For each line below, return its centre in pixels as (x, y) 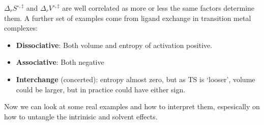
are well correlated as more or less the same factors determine (158, 8)
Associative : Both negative (60, 62)
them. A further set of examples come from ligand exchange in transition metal (128, 18)
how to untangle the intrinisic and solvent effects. (81, 116)
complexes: (21, 28)
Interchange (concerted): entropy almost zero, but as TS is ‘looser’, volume (136, 79)
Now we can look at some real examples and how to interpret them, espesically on (132, 106)
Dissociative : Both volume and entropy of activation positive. (114, 45)
